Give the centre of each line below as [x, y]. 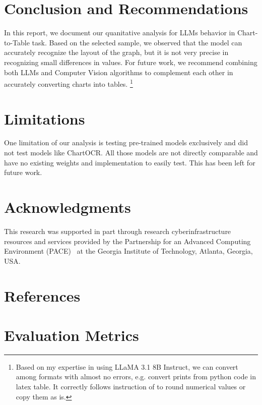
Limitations [45, 118]
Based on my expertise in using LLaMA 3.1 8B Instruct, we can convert [127, 366]
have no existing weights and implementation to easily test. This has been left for [130, 162]
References [42, 295]
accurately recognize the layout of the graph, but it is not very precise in [116, 52]
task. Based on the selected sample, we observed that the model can [137, 42]
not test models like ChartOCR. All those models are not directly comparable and [131, 153]
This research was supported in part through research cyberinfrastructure [118, 231]
